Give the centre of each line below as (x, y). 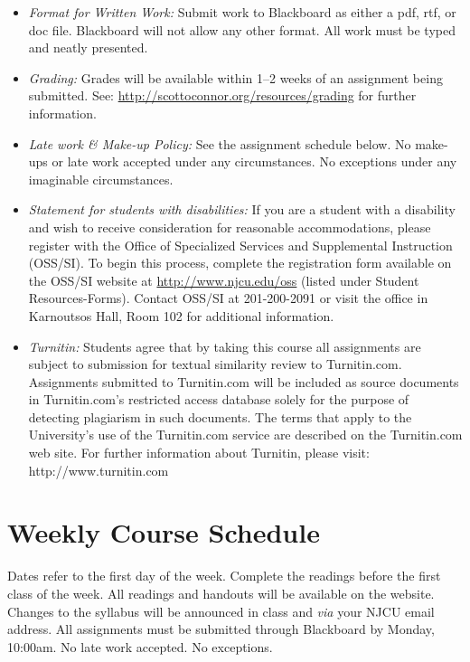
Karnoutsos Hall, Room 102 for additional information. (181, 315)
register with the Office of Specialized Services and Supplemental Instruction (240, 245)
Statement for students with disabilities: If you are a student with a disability (242, 209)
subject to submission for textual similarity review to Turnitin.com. (215, 364)
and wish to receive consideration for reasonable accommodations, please (230, 227)
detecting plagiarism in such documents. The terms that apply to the (220, 416)
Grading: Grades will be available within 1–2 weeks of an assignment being (235, 77)
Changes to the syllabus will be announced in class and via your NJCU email (221, 611)
